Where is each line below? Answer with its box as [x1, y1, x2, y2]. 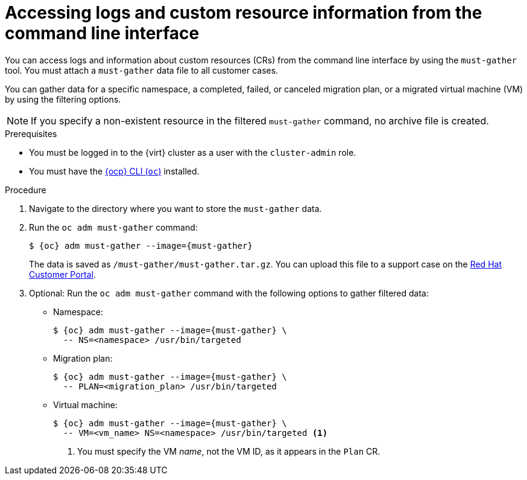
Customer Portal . [29, 269, 96, 280]
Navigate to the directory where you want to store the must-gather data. [29, 203, 322, 214]
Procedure [5, 184, 46, 195]
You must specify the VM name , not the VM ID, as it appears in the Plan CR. [77, 446, 380, 456]
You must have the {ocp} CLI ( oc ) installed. [29, 165, 200, 176]
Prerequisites [5, 128, 57, 139]
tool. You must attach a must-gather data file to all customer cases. [5, 65, 279, 75]
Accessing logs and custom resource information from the [5, 2, 482, 23]
